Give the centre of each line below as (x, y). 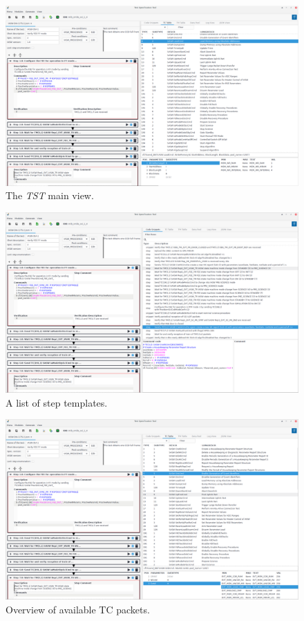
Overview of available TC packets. (78, 609)
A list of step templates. (57, 402)
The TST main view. (50, 195)
